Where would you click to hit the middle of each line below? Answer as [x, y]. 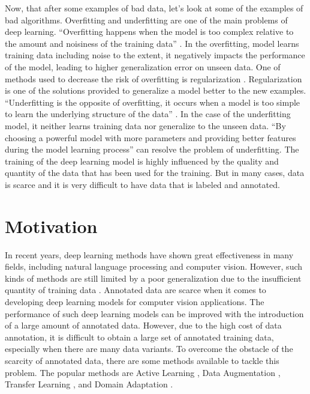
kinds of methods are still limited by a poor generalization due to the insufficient [153, 278]
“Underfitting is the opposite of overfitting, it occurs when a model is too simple [153, 102]
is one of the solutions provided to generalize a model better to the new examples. [156, 90]
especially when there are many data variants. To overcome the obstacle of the [149, 349]
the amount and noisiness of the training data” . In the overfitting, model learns [152, 43]
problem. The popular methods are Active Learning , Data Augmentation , [143, 372]
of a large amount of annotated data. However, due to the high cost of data [143, 325]
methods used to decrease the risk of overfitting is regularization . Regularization [154, 78]
